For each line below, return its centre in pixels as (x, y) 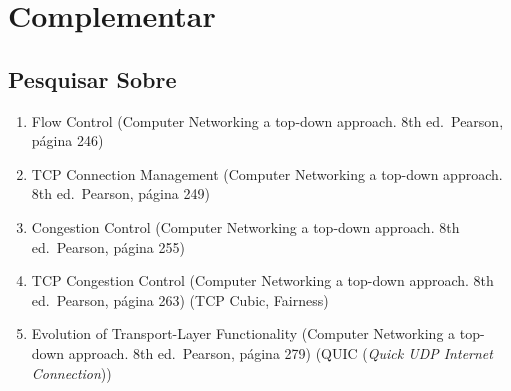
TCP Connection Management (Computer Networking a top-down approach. (267, 173)
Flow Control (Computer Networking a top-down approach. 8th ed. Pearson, (267, 120)
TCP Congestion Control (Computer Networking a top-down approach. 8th (262, 280)
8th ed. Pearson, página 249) (120, 193)
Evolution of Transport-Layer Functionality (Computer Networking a (243, 333)
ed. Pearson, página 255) (108, 246)
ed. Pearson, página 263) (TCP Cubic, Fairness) (180, 299)
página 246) (67, 140)
